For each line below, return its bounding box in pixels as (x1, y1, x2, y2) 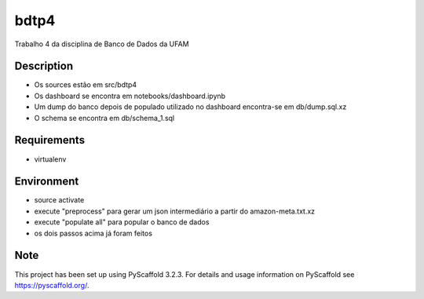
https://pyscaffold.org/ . (14, 280, 90, 290)
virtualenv (34, 154, 67, 164)
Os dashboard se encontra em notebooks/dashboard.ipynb (34, 91, 226, 100)
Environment (14, 175, 79, 188)
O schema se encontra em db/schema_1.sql (34, 113, 175, 122)
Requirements (14, 133, 86, 147)
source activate (34, 195, 85, 205)
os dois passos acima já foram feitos (34, 228, 153, 238)
